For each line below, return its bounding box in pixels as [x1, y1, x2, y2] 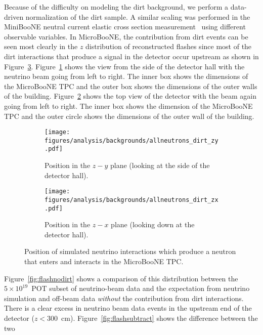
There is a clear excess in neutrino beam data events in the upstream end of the [4, 303, 252, 313]
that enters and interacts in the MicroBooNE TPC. [24, 256, 184, 267]
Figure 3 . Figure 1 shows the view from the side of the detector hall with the [4, 61, 245, 71]
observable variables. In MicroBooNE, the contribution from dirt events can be [4, 31, 248, 41]
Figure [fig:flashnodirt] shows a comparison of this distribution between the [4, 273, 238, 283]
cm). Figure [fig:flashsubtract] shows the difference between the [61, 313, 258, 323]
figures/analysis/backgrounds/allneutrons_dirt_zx [45, 196, 218, 203]
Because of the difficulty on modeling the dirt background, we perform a [4, 2, 228, 12]
